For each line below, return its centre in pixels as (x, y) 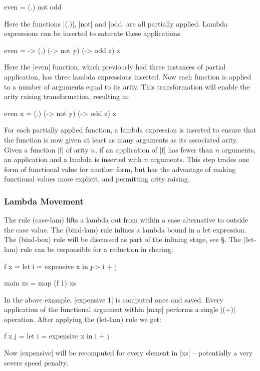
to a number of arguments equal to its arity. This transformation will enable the (127, 86)
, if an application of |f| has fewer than (154, 149)
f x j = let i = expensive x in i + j (57, 336)
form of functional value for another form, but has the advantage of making (120, 169)
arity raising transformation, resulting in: (67, 96)
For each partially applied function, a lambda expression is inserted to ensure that (130, 130)
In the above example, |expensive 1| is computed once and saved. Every (114, 299)
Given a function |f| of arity (46, 149)
